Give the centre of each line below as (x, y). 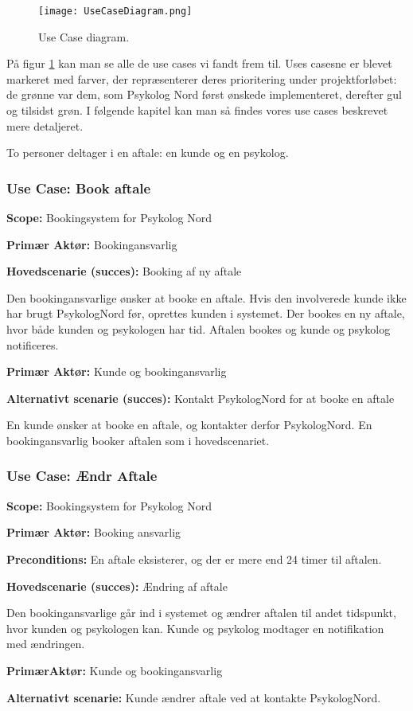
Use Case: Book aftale (79, 188)
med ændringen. (46, 644)
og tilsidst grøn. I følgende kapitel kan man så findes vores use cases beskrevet (197, 110)
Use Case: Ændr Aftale (82, 476)
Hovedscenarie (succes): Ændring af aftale (117, 586)
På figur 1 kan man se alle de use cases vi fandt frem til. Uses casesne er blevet (199, 63)
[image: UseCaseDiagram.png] (115, 11)
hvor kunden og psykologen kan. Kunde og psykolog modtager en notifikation (195, 628)
